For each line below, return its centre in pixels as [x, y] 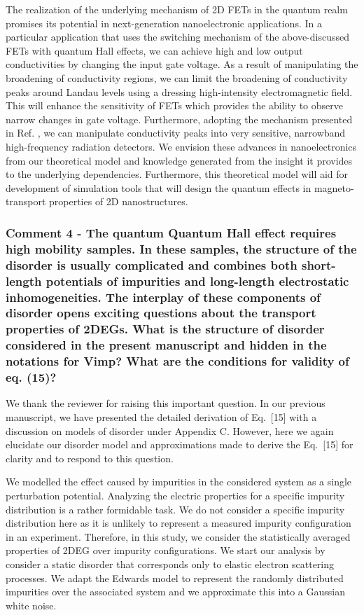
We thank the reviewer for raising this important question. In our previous [166, 403]
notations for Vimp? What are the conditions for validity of [177, 361]
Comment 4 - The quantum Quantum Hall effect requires [171, 232]
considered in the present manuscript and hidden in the [166, 345]
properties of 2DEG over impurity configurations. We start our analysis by [166, 550]
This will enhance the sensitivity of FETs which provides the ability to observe [174, 105]
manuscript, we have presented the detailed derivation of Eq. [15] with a [161, 417]
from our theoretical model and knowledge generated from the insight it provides [179, 160]
